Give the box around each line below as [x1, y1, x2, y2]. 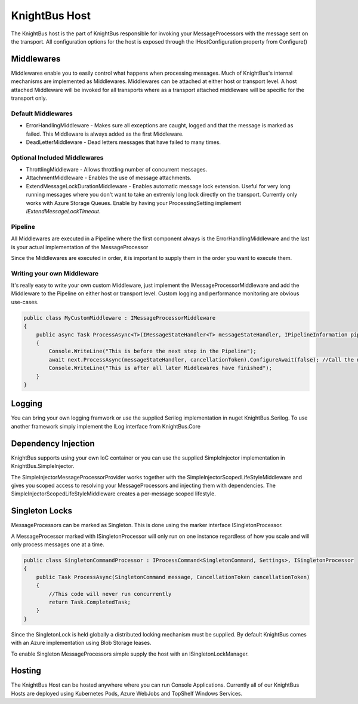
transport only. [11, 94, 47, 102]
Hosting [11, 666, 42, 676]
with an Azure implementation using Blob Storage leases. [11, 639, 152, 647]
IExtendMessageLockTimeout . [26, 208, 101, 215]
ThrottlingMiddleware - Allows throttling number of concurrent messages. [26, 166, 208, 173]
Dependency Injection [11, 438, 95, 448]
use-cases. [11, 298, 39, 305]
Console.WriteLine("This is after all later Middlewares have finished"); [48, 365, 273, 372]
